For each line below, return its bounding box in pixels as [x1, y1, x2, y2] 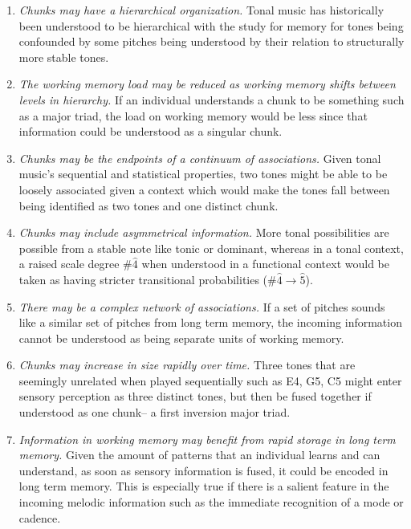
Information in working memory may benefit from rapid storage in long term [18, 430, 396, 447]
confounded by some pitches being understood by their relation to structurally [18, 33, 405, 50]
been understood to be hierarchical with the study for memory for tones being [18, 17, 404, 34]
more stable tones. [18, 48, 109, 65]
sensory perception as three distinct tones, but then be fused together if [18, 388, 372, 405]
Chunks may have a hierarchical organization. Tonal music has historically [18, 2, 385, 18]
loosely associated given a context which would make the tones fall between [18, 181, 390, 197]
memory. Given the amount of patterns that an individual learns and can [18, 446, 380, 463]
